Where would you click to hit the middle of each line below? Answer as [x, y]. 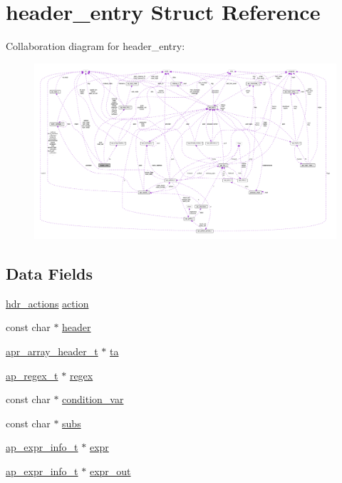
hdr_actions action [47, 303]
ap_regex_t [32, 375]
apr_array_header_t [52, 351]
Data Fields [50, 274]
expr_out [110, 471]
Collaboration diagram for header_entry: [95, 46]
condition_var [93, 399]
